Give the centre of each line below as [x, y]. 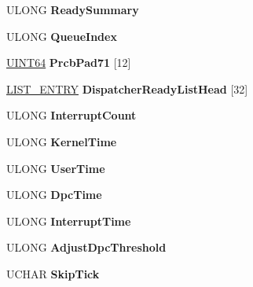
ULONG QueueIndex [62, 36]
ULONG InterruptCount [71, 115]
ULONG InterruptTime [69, 221]
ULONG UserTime [56, 168]
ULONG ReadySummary [73, 9]
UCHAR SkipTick [53, 273]
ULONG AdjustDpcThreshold [86, 247]
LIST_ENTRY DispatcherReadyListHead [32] [127, 88]
